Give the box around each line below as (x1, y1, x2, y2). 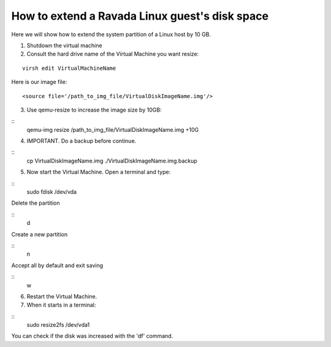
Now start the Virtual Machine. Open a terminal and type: (26, 169, 171, 176)
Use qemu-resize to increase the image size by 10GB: (26, 106, 162, 113)
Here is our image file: (11, 78, 67, 86)
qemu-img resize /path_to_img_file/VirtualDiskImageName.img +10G (26, 126, 199, 133)
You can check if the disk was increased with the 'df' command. (11, 332, 173, 340)
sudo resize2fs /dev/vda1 (26, 321, 90, 329)
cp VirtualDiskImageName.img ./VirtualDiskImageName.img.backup (26, 157, 197, 164)
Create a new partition (11, 231, 68, 238)
